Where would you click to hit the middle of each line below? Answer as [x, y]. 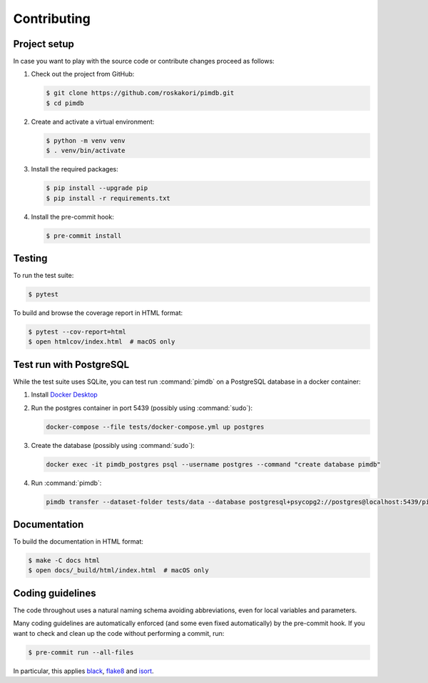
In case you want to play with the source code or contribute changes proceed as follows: [144, 61]
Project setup [44, 44]
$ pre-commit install [84, 235]
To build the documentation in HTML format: [78, 542]
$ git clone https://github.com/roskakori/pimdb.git [140, 93]
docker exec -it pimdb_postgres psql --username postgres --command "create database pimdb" [213, 464]
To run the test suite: [44, 276]
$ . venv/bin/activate [86, 151]
